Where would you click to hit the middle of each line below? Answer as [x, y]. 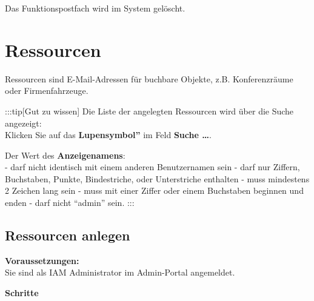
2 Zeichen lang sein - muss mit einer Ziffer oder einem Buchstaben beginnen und [154, 190]
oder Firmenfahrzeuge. [47, 91]
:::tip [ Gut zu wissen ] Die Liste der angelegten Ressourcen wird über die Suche [149, 111]
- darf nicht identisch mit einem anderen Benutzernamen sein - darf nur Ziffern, [152, 167]
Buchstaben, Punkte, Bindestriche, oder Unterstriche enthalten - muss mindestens [157, 178]
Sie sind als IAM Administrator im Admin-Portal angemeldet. [120, 272]
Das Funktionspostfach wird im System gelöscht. [95, 8]
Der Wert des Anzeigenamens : [65, 155]
